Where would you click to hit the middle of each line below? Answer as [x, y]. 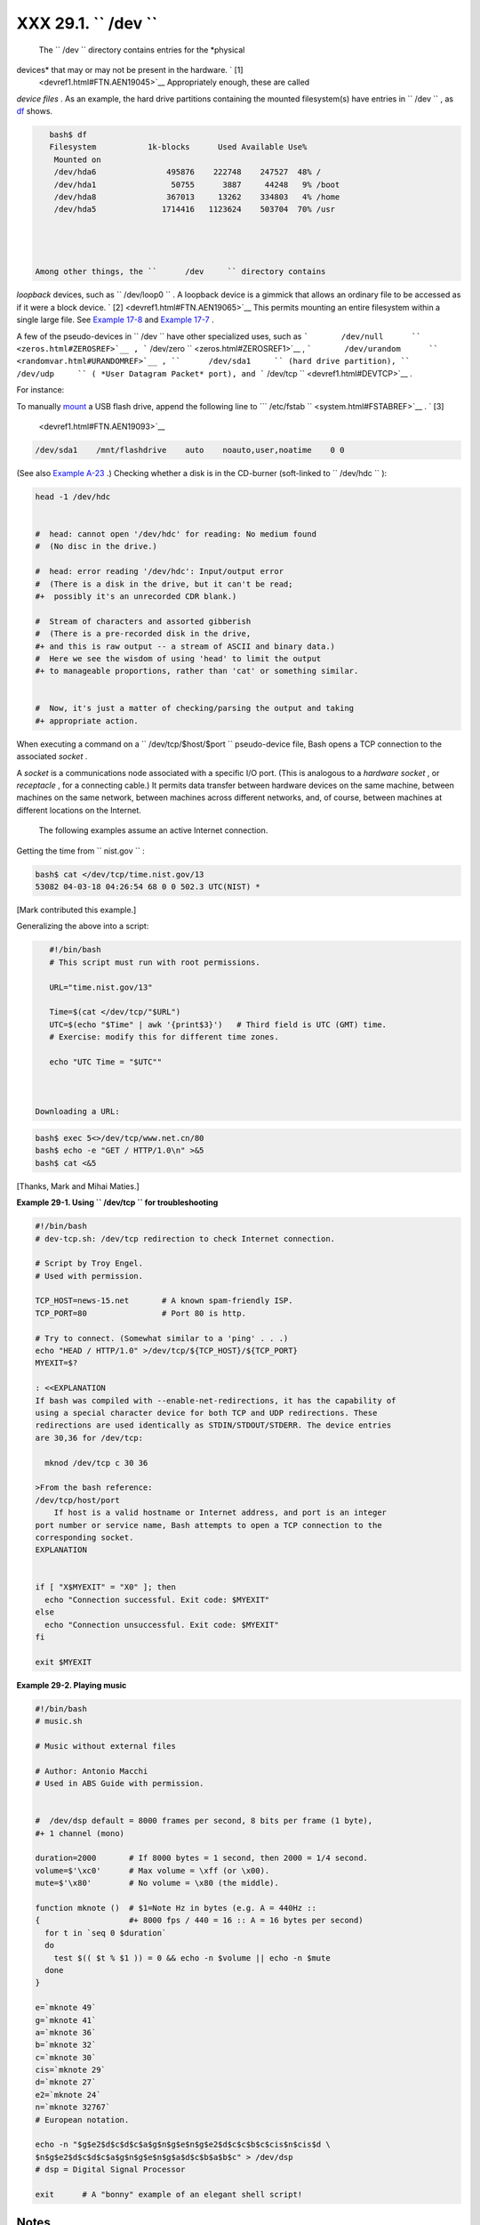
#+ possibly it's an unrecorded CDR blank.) [136, 596]
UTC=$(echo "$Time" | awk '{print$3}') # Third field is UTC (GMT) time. [218, 1024]
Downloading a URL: [77, 1112]
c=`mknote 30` [66, 2057]
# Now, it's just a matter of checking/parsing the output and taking [195, 708]
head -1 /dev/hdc [73, 497]
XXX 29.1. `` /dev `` [87, 23]
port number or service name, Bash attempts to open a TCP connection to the [208, 1525]
